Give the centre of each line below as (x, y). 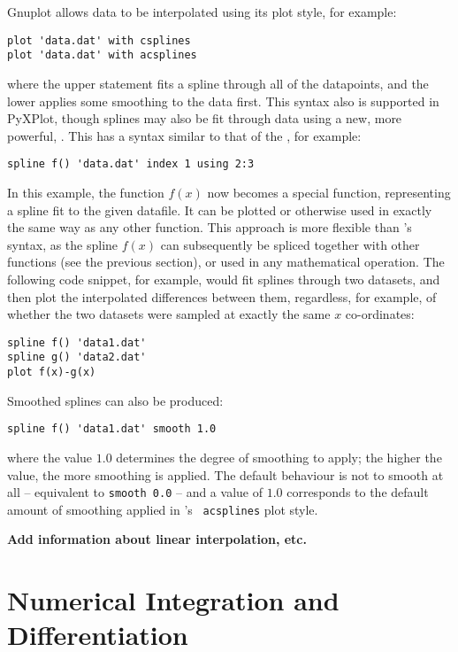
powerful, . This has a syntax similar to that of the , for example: (184, 135)
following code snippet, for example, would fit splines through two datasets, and (224, 279)
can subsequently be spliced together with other (290, 244)
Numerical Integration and (173, 600)
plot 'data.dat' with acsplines (102, 55)
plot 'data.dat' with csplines (99, 40)
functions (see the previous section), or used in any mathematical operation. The (226, 262)
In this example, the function (86, 192)
